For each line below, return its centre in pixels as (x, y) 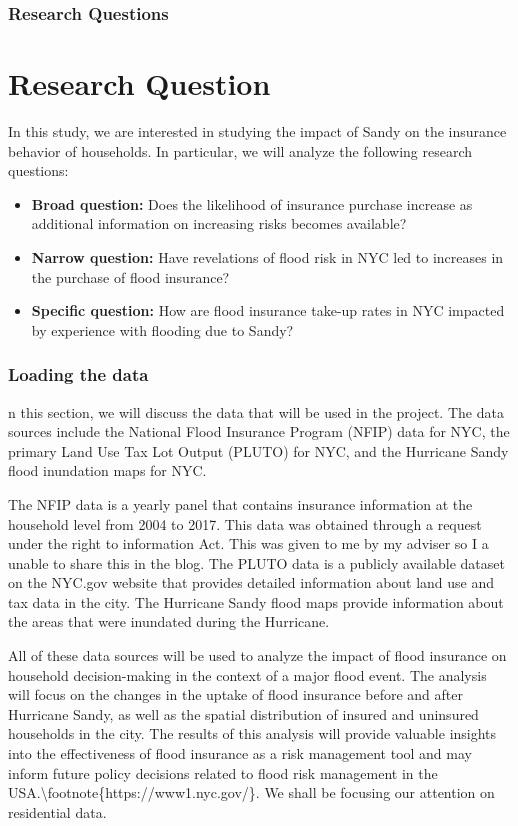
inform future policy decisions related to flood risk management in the (223, 772)
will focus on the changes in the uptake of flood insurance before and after (235, 694)
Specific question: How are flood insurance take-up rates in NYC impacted (268, 310)
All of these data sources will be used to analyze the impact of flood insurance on (257, 655)
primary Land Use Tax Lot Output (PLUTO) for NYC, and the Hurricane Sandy (258, 450)
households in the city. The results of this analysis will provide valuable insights (252, 733)
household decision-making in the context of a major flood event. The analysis (247, 674)
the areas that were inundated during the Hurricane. (169, 621)
